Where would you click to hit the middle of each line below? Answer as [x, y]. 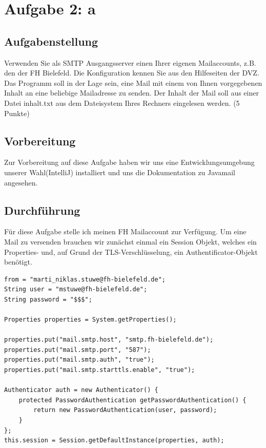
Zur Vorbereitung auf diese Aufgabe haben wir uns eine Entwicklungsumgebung [129, 162]
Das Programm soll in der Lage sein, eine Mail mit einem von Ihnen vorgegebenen [133, 82]
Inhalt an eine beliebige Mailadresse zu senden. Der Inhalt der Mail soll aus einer [131, 93]
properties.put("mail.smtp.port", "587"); [78, 350]
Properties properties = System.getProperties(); [90, 320]
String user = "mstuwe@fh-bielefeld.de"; [76, 290]
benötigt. [18, 262]
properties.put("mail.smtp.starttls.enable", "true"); [100, 370]
